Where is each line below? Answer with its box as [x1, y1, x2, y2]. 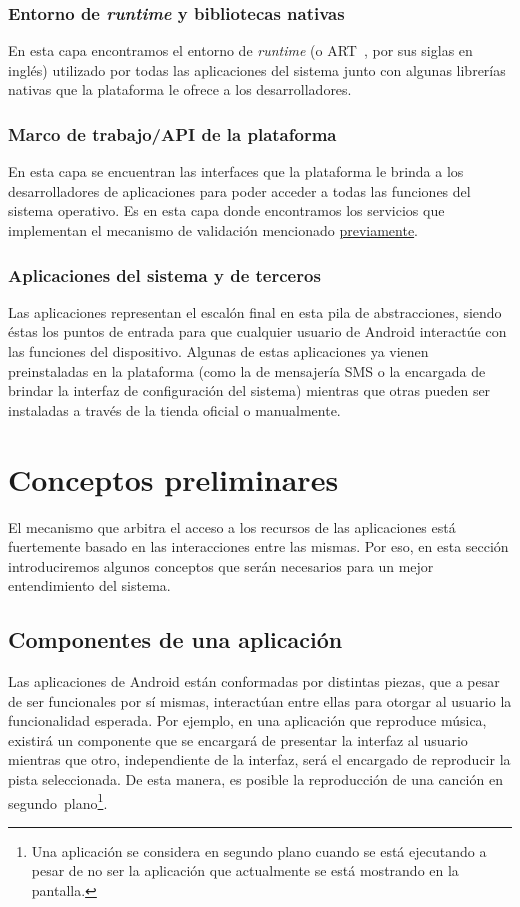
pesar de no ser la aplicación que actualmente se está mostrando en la [31, 860, 459, 881]
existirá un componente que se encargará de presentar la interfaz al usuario [8, 729, 468, 750]
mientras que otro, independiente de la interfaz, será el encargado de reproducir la [8, 749, 511, 770]
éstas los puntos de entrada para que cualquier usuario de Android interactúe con [8, 321, 507, 342]
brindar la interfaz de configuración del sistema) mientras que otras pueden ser [8, 380, 491, 401]
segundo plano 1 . [8, 789, 108, 813]
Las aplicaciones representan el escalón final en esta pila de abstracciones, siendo [8, 301, 502, 322]
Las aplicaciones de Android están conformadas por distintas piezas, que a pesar [8, 671, 500, 692]
